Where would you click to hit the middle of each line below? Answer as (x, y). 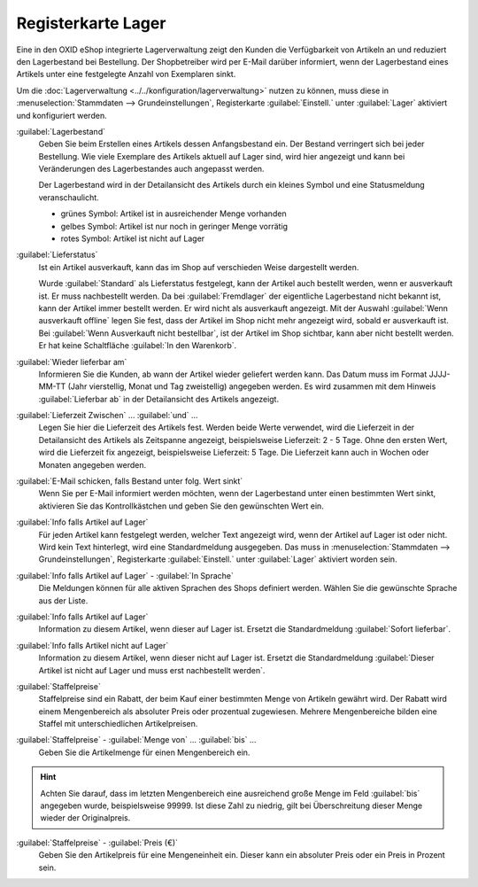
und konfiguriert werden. (62, 115)
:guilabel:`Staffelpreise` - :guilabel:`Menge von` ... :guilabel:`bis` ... (136, 740)
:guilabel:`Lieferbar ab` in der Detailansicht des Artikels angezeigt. (158, 399)
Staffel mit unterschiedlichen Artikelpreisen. (118, 724)
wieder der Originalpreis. (85, 818)
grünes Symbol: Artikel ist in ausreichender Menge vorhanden (173, 214)
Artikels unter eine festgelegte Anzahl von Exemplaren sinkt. (126, 74)
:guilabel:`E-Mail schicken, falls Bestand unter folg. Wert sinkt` (130, 481)
